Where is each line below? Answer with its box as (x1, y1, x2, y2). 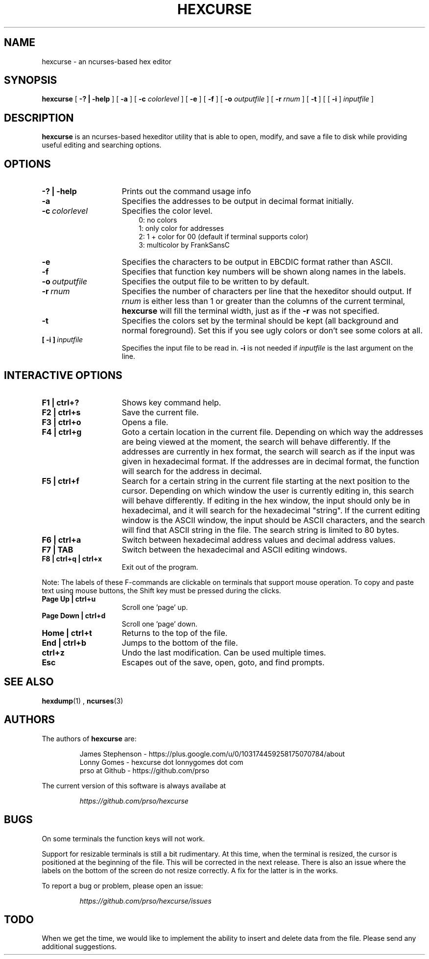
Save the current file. (121, 407, 199, 417)
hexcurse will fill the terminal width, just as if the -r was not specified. (121, 306, 380, 316)
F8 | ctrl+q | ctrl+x (42, 554, 102, 563)
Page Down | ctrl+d (42, 611, 106, 620)
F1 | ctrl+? (42, 397, 79, 407)
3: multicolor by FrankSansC (139, 241, 230, 250)
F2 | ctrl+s (42, 407, 81, 417)
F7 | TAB (42, 544, 73, 555)
